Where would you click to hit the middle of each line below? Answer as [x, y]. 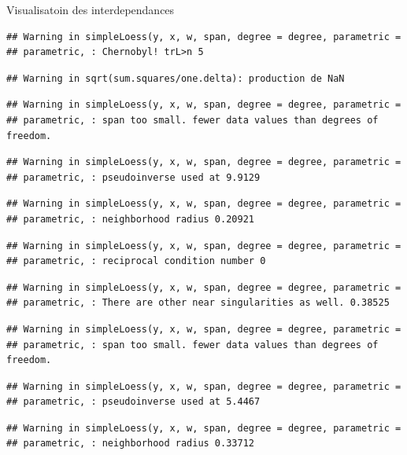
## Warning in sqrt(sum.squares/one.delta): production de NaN [176, 78]
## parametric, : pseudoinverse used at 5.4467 [133, 402]
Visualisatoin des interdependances [91, 9]
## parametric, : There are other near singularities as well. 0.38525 [198, 303]
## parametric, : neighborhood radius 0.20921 [130, 219]
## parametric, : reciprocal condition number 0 [136, 261]
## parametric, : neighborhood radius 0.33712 [130, 444]
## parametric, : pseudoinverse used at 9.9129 [133, 177]
